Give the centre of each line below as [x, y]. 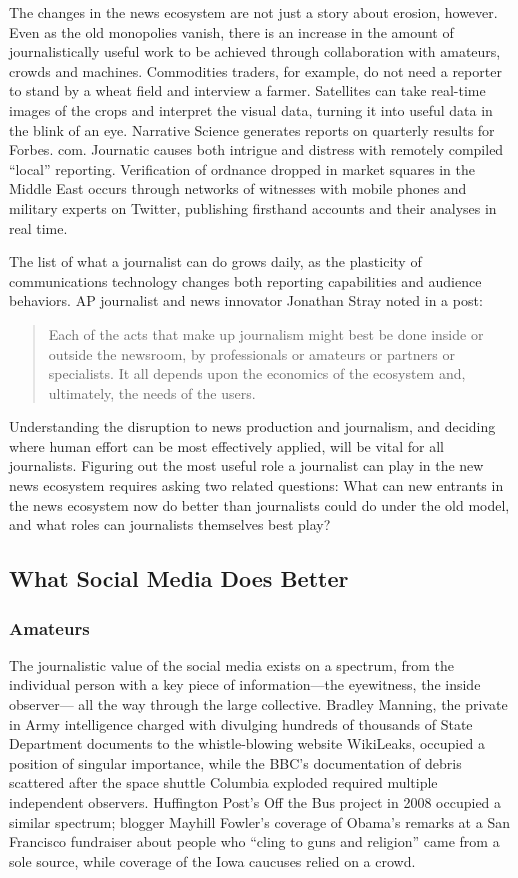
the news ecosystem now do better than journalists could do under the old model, [259, 504]
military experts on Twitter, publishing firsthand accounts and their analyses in [253, 207]
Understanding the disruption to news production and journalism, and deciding [252, 426]
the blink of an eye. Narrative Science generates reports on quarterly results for [252, 129]
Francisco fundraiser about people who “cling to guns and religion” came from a [254, 841]
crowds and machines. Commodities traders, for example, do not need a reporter [255, 70]
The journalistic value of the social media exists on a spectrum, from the [231, 664]
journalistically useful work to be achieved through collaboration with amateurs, [255, 51]
